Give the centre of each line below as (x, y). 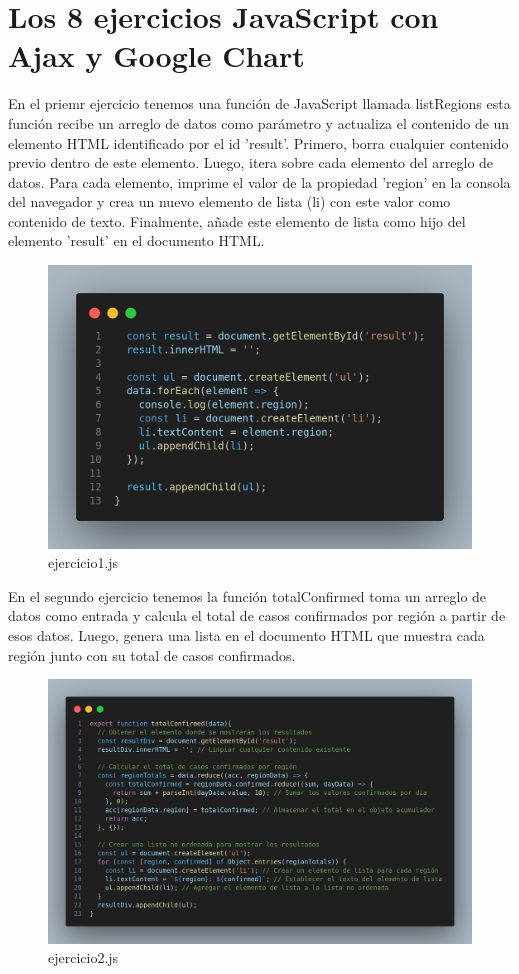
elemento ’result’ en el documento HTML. (136, 240)
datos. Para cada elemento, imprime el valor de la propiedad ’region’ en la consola (259, 181)
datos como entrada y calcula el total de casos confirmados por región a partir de (257, 615)
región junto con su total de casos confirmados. (152, 654)
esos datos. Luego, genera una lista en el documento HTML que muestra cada (246, 635)
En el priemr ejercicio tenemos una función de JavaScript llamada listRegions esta (259, 103)
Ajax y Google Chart (156, 55)
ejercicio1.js (83, 562)
